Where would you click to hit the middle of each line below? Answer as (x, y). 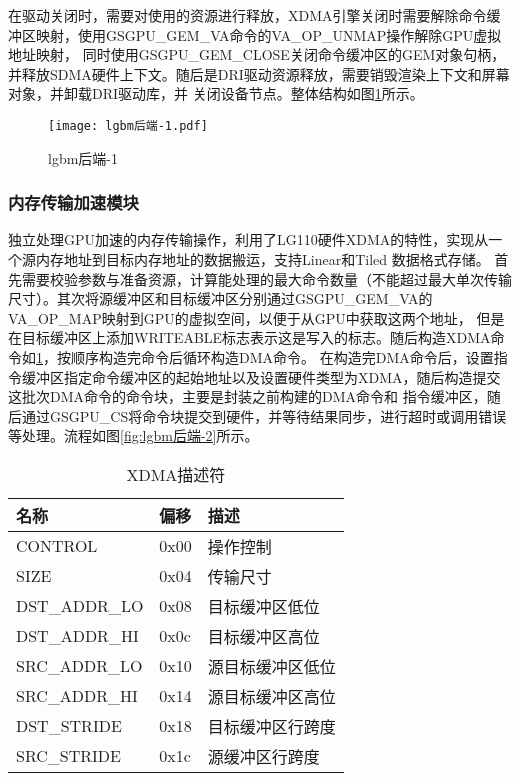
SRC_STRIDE (68, 756)
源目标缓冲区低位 (271, 666)
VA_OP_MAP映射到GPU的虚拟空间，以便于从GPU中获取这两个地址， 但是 (256, 317)
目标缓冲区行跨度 (271, 726)
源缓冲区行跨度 (263, 756)
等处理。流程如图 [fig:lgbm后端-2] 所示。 (133, 435)
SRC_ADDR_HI (77, 696)
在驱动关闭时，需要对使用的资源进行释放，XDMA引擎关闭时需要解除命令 (247, 15)
